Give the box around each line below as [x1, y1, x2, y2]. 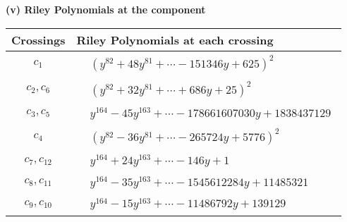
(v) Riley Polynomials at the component [6, 2, 206, 16]
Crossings [11, 31, 66, 48]
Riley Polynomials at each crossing [76, 31, 274, 48]
